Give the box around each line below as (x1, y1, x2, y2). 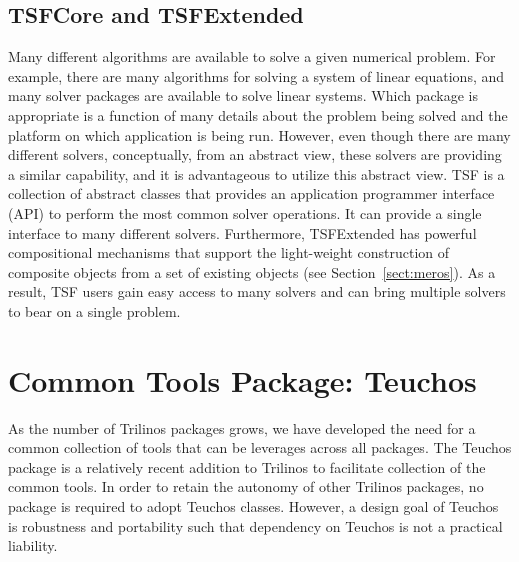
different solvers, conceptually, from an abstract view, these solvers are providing (8, 144, 502, 165)
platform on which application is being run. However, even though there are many (8, 124, 511, 145)
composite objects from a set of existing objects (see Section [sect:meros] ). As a (8, 261, 496, 282)
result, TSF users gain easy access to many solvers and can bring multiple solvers (8, 281, 506, 302)
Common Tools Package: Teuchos (8, 359, 477, 400)
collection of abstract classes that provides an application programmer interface (8, 183, 495, 204)
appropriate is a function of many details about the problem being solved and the (8, 104, 508, 125)
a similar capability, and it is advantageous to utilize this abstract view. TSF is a (8, 163, 505, 184)
